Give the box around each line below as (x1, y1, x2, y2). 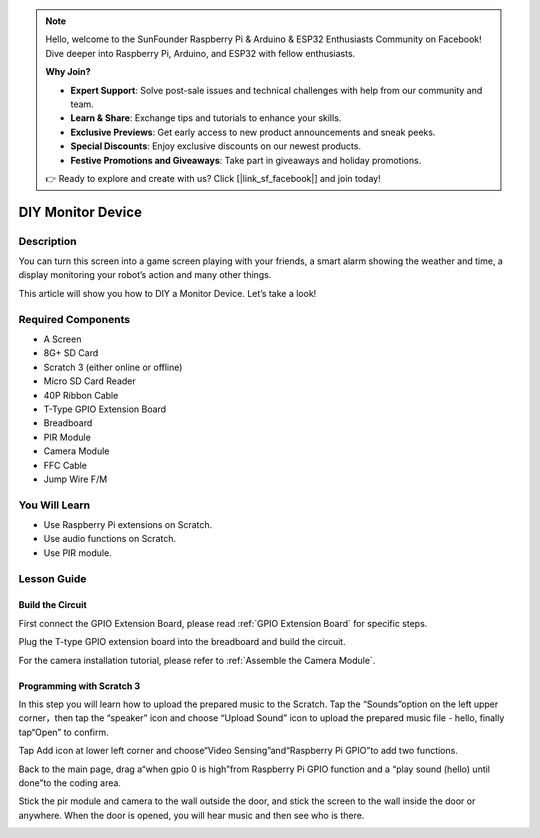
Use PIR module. (43, 546, 112, 559)
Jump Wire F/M (43, 473, 108, 485)
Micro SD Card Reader (43, 375, 137, 387)
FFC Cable (43, 459, 87, 471)
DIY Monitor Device (18, 203, 142, 220)
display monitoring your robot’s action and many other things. (18, 269, 272, 281)
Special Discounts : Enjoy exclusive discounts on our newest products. (70, 140, 362, 152)
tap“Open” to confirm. (18, 726, 109, 738)
